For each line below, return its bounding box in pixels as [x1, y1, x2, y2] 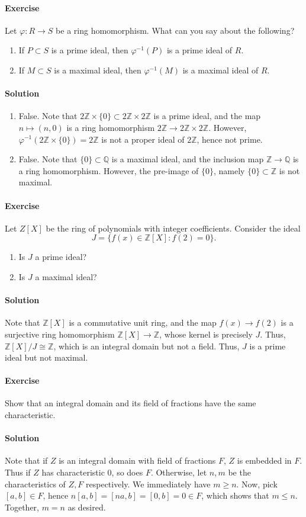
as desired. [67, 500, 106, 513]
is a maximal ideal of [182, 63, 259, 76]
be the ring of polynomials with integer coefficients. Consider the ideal [46, 221, 301, 234]
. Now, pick [236, 477, 278, 490]
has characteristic [41, 466, 105, 479]
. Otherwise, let [150, 466, 207, 479]
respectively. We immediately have [86, 477, 211, 490]
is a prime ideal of [166, 44, 233, 56]
